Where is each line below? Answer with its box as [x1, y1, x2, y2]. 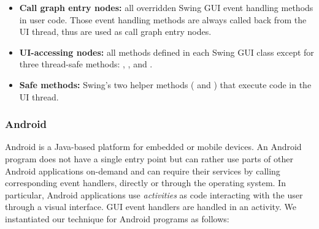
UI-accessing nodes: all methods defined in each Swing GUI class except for [19, 45, 314, 58]
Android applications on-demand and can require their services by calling [5, 164, 280, 177]
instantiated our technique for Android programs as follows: [5, 212, 229, 225]
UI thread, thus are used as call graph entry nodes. [19, 25, 212, 38]
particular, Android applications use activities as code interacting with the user [5, 188, 303, 201]
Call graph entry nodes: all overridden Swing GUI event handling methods [19, 1, 313, 13]
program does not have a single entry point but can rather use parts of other [5, 152, 293, 165]
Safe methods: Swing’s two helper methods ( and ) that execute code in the [19, 78, 312, 91]
